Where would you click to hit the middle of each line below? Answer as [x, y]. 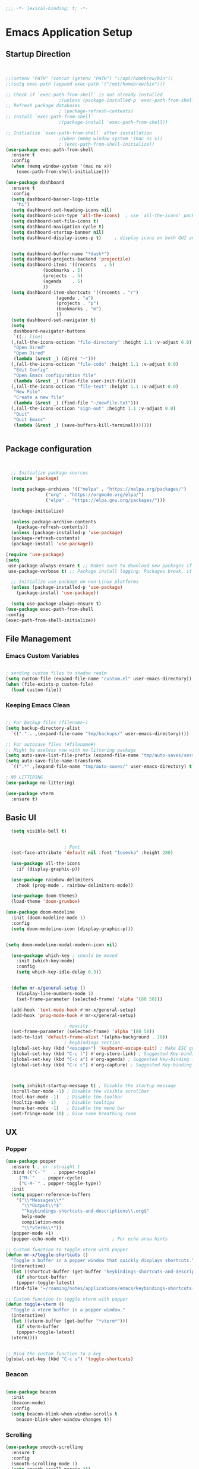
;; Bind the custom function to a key [53, 1354]
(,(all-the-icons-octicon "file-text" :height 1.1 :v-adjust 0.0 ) [95, 387]
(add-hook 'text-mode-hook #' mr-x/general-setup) [73, 1010]
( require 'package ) [35, 479]
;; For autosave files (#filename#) [51, 744]
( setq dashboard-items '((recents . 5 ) [63, 265]
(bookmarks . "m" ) [79, 309]
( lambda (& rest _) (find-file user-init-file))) [75, 381]
